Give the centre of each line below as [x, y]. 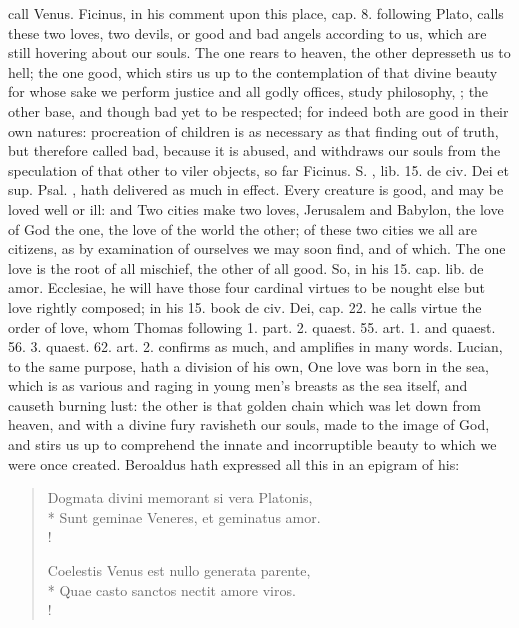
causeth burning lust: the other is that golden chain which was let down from [244, 404]
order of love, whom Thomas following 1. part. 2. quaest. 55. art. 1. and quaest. [252, 326]
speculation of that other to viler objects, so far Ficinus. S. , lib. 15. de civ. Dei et [258, 169]
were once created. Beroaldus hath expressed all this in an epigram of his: [234, 463]
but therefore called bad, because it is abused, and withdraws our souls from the [254, 150]
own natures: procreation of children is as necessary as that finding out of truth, [253, 130]
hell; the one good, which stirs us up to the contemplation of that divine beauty [253, 71]
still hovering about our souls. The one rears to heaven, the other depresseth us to [259, 52]
